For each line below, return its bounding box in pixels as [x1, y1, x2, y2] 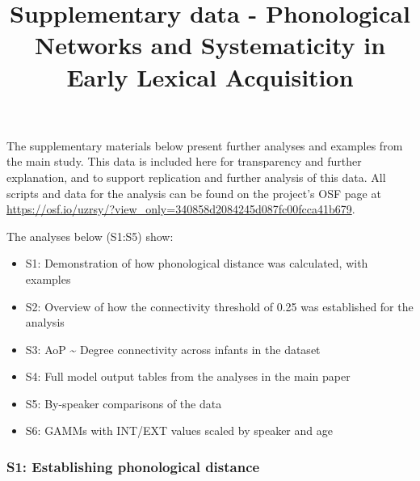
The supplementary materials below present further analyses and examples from [6, 137, 403, 154]
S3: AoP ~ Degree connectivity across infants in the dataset [25, 340, 321, 357]
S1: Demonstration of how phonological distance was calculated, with [25, 255, 368, 272]
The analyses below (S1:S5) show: [6, 227, 174, 244]
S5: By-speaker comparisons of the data [25, 395, 222, 411]
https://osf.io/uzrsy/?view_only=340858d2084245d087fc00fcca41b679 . [6, 200, 355, 217]
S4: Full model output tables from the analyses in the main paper [25, 368, 351, 385]
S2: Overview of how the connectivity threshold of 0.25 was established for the [25, 297, 414, 314]
